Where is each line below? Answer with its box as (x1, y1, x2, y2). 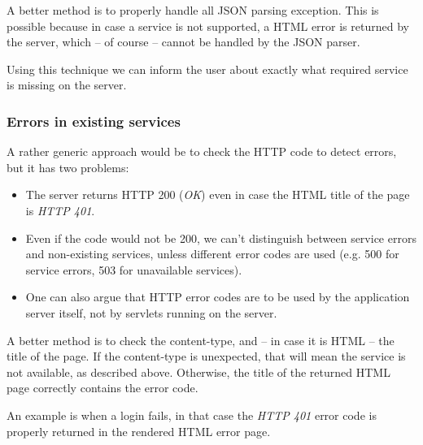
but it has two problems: (7, 158, 129, 175)
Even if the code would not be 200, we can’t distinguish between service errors (25, 229, 416, 246)
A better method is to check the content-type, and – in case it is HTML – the (7, 331, 395, 348)
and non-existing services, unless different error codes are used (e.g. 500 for (25, 245, 399, 262)
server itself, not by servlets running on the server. (25, 304, 277, 321)
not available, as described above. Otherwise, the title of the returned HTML (7, 363, 390, 380)
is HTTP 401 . (25, 201, 95, 218)
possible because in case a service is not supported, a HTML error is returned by (7, 17, 409, 34)
